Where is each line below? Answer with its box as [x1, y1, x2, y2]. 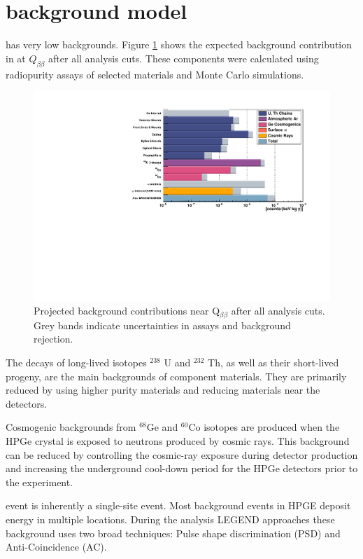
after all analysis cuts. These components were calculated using [48, 50, 319, 65]
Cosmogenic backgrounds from [6, 420, 136, 434]
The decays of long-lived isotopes [6, 355, 147, 369]
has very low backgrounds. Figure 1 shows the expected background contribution [6, 37, 353, 52]
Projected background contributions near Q [34, 303, 220, 318]
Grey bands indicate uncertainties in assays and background [34, 317, 291, 332]
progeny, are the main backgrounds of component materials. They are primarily [6, 368, 347, 383]
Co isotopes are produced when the [188, 420, 340, 434]
